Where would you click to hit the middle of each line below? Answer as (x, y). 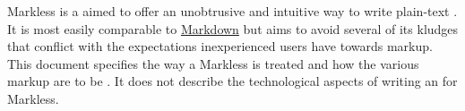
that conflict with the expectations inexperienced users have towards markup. (220, 46)
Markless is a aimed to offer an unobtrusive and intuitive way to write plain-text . (232, 11)
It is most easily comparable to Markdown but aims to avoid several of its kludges (233, 28)
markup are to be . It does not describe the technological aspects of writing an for (232, 81)
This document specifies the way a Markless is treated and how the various (213, 63)
